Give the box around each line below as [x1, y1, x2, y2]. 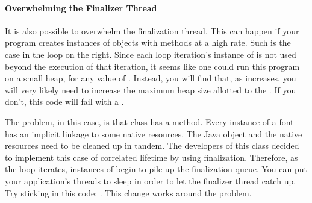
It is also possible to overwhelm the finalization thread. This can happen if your [5, 24, 299, 37]
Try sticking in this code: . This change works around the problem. [5, 186, 252, 199]
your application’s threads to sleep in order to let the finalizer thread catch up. [5, 174, 296, 187]
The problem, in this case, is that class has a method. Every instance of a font [5, 115, 294, 128]
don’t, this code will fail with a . [5, 95, 124, 108]
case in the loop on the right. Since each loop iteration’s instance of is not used [5, 48, 296, 60]
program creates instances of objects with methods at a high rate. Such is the [5, 36, 291, 49]
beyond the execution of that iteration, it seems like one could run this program [5, 60, 300, 72]
